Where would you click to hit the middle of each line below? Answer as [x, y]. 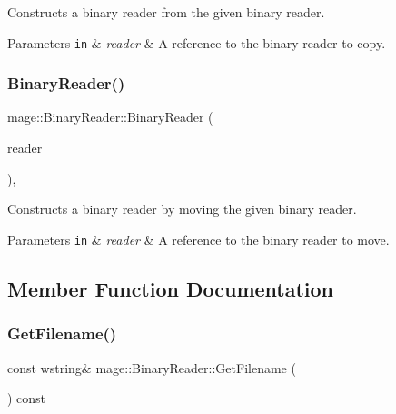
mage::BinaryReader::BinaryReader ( [110, 117]
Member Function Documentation [171, 288]
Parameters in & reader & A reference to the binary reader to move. [198, 239]
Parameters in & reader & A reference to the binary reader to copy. [197, 42]
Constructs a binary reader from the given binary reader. [166, 12]
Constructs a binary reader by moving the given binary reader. [182, 209]
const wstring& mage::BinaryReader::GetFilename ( [152, 367]
